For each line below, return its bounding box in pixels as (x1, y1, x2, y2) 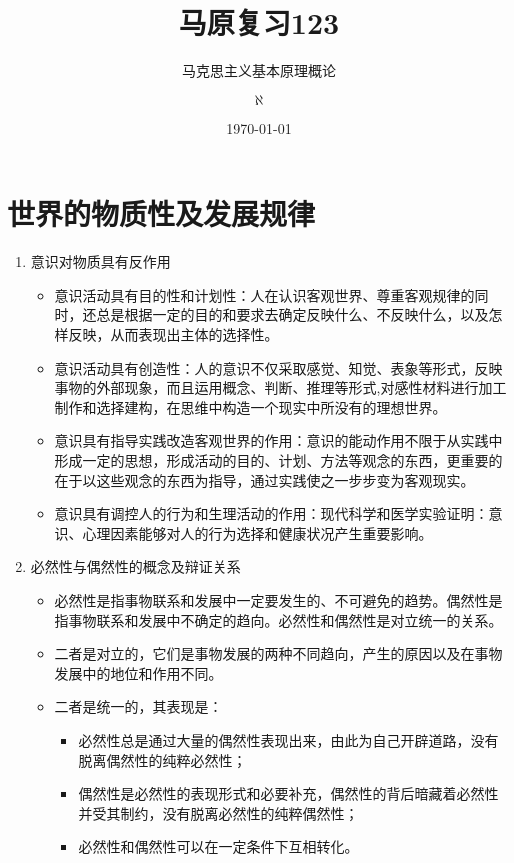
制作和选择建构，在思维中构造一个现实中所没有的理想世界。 (54, 396, 447, 417)
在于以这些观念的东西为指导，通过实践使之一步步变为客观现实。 (54, 469, 475, 490)
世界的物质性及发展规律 (7, 193, 316, 234)
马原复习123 (178, 2, 340, 43)
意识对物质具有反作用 (30, 251, 171, 272)
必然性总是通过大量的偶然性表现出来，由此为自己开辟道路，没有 (78, 729, 499, 750)
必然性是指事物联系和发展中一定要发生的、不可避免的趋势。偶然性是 (54, 589, 503, 610)
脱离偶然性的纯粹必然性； (78, 749, 247, 770)
